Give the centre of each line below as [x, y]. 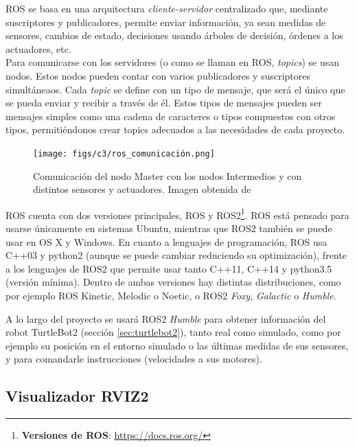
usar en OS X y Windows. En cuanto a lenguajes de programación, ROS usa [166, 241]
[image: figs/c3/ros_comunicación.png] [124, 153]
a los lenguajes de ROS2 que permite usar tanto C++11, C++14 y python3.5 [169, 268]
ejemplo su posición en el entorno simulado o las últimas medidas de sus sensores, [177, 345]
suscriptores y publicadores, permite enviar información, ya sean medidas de [166, 22]
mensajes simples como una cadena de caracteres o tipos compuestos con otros [171, 116]
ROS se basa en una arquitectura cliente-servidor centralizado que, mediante [167, 8]
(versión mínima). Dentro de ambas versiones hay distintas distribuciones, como [173, 282]
